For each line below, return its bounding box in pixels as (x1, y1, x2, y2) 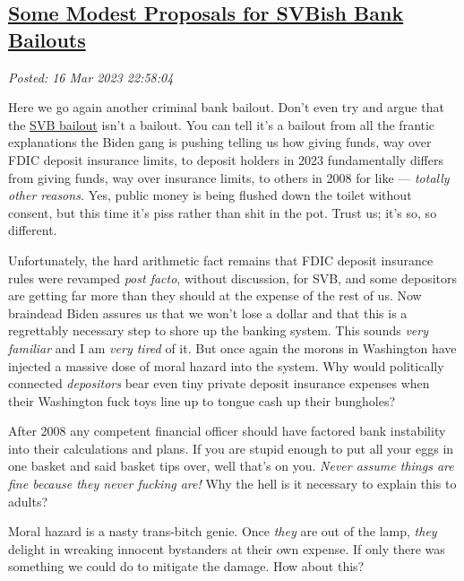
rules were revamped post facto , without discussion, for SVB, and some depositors (8, 268, 457, 287)
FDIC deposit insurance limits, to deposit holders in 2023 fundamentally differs (8, 150, 443, 169)
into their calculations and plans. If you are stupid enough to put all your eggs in (8, 438, 454, 457)
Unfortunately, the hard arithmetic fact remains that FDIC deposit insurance (8, 250, 434, 269)
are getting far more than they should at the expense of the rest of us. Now (8, 286, 422, 305)
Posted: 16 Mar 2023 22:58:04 (8, 67, 174, 86)
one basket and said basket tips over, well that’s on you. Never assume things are (8, 456, 454, 475)
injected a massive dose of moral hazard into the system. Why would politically (8, 356, 444, 375)
